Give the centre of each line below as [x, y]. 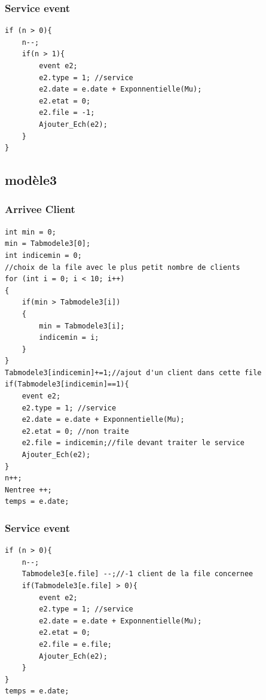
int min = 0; [30, 232]
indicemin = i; [69, 338]
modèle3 [31, 180]
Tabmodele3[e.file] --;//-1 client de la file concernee [137, 574]
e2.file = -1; [67, 113]
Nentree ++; [28, 490]
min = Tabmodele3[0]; [48, 244]
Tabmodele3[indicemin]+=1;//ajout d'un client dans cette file [133, 372]
